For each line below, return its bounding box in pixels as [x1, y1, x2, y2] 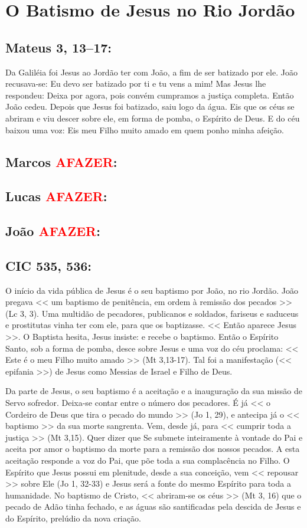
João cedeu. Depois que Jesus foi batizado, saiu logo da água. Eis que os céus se [5, 100, 295, 113]
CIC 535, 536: [5, 256, 92, 274]
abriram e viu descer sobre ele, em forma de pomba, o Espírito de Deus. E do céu [5, 111, 300, 124]
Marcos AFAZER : [5, 152, 117, 170]
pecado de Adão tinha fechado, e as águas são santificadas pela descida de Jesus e [5, 500, 301, 513]
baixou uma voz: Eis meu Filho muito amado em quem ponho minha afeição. [5, 123, 284, 136]
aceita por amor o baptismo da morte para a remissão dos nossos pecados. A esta [5, 442, 300, 455]
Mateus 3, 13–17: [5, 38, 112, 56]
